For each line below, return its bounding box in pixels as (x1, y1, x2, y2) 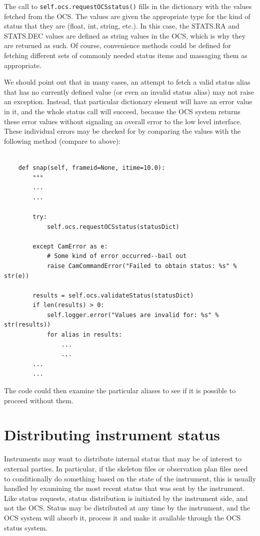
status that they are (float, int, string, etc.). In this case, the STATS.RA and (4, 21, 239, 31)
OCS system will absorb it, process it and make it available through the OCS (4, 512, 241, 522)
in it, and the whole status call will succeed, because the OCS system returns (4, 106, 240, 116)
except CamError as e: (32, 242, 108, 250)
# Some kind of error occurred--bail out (46, 252, 187, 260)
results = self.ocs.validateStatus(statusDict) (32, 292, 194, 299)
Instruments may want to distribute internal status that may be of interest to (4, 453, 242, 464)
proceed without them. (4, 395, 73, 405)
